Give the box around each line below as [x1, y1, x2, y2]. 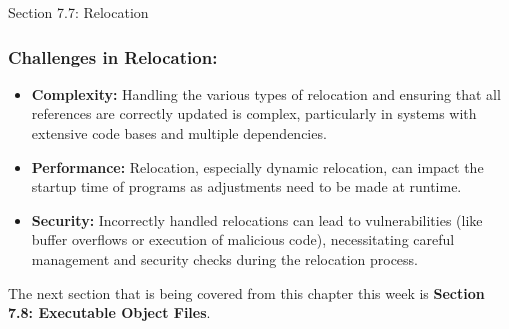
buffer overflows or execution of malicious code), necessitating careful [31, 229, 455, 250]
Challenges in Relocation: [8, 44, 218, 69]
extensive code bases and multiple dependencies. [31, 123, 327, 143]
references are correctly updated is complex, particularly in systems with [31, 103, 477, 124]
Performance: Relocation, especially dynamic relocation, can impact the [31, 156, 484, 177]
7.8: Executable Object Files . [8, 302, 211, 323]
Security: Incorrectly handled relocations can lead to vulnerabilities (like [31, 209, 483, 230]
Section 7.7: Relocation [8, 2, 149, 22]
